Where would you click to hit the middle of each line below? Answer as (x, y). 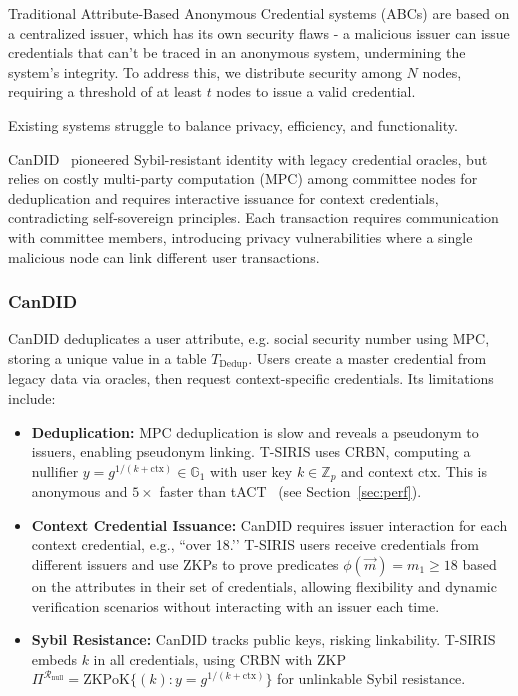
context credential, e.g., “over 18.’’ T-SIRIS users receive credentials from (255, 544)
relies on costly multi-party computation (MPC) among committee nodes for (243, 178)
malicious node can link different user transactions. (164, 256)
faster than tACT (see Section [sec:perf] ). (290, 491)
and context (377, 470)
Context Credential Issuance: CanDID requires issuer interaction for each (269, 524)
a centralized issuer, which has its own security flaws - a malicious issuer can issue (259, 32)
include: (32, 397)
